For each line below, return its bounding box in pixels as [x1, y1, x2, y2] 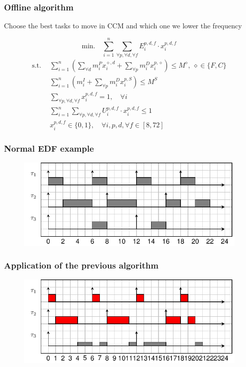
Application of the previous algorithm [4, 259, 159, 272]
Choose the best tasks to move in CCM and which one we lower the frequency [4, 20, 242, 31]
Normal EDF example [4, 142, 94, 155]
